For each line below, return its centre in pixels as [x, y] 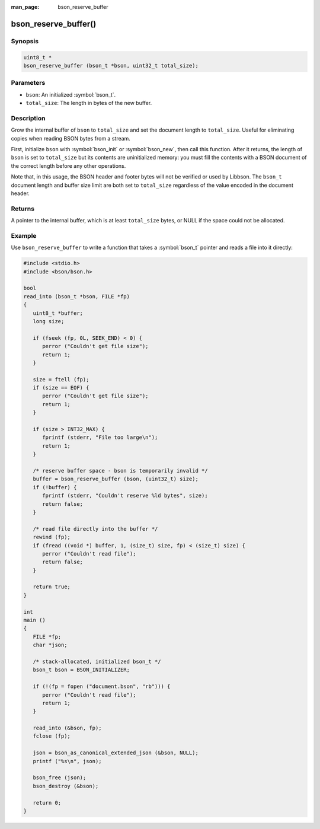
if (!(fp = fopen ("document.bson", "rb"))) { [102, 687]
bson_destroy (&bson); [66, 786]
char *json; [50, 645]
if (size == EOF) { [61, 388]
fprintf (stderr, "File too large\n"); [100, 438]
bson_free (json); [60, 778]
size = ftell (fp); [61, 379]
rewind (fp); [52, 537]
